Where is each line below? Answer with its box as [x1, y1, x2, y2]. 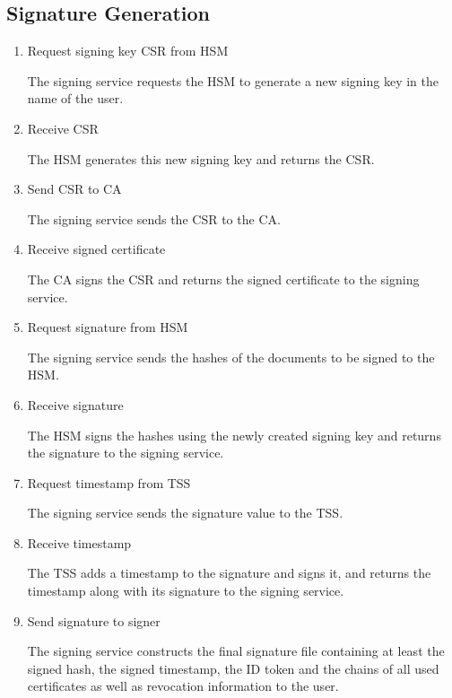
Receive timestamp [27, 533, 132, 552]
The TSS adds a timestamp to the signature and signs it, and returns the [27, 563, 431, 582]
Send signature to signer [27, 611, 161, 630]
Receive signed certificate [27, 240, 166, 258]
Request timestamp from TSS [27, 473, 191, 492]
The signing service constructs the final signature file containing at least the [27, 641, 445, 660]
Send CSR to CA [27, 179, 122, 198]
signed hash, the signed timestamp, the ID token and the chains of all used [27, 659, 439, 677]
